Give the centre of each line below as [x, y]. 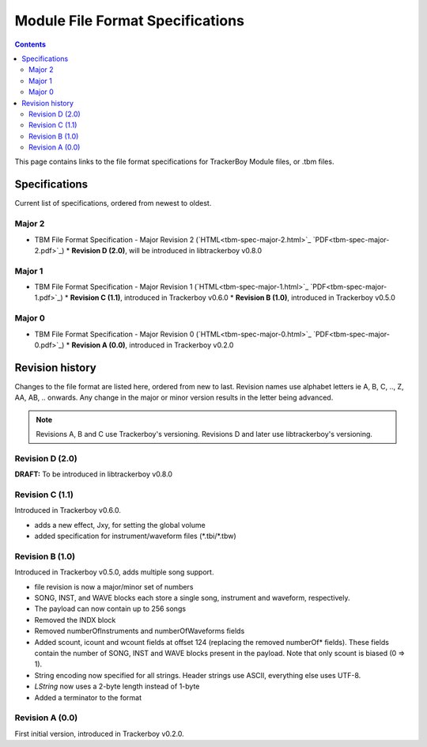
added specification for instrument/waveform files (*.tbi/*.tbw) [135, 536]
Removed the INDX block [75, 620]
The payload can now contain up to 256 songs [110, 609]
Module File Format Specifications [130, 21]
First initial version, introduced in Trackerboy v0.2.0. [100, 734]
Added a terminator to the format [88, 697]
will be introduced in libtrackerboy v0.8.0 [196, 250]
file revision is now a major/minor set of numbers [114, 586]
